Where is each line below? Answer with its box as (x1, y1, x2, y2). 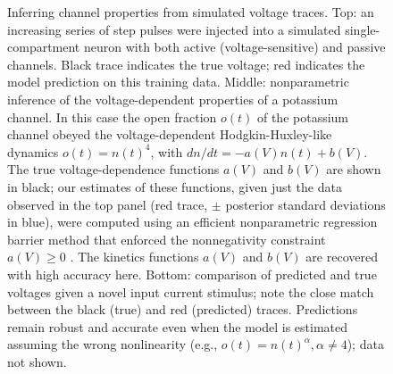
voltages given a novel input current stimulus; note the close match (7, 282, 374, 301)
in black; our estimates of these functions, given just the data (7, 177, 342, 195)
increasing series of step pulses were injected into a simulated (7, 20, 341, 38)
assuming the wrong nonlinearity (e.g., (7, 335, 218, 353)
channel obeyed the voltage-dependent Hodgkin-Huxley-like (7, 125, 332, 144)
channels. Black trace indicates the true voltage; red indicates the (7, 54, 365, 73)
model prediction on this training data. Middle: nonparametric (7, 72, 349, 91)
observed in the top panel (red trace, (7, 195, 208, 213)
